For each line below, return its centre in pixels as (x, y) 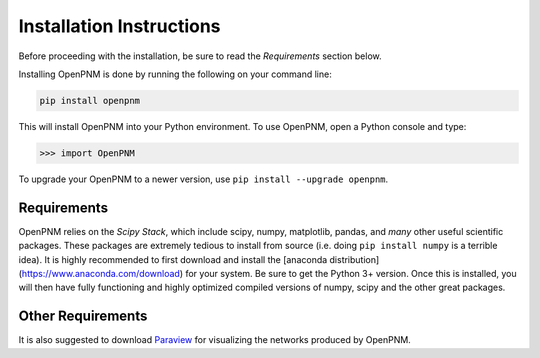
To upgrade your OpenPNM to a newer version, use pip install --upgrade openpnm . (203, 179)
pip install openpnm (89, 100)
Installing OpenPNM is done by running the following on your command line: (175, 74)
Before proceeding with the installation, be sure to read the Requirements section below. (200, 56)
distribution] (354, 259)
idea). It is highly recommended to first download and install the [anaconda (173, 259)
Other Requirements (83, 316)
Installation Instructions (119, 26)
